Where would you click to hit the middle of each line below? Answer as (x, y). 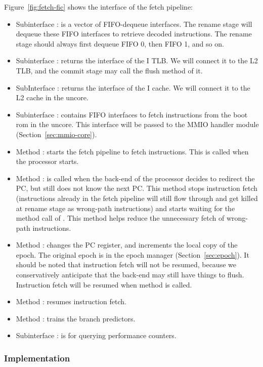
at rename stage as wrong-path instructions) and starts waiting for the (125, 208)
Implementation (37, 358)
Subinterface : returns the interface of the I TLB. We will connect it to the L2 (137, 60)
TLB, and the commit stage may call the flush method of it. (109, 70)
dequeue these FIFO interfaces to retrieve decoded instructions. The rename (134, 34)
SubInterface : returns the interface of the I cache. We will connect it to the (133, 87)
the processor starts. (47, 161)
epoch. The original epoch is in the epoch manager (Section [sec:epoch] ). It (133, 254)
